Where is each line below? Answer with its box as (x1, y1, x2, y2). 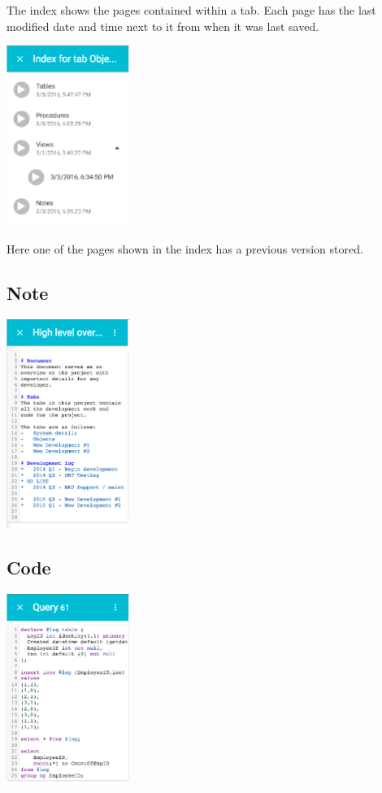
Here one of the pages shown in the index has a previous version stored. (7, 240, 363, 257)
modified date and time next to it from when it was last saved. (7, 17, 319, 34)
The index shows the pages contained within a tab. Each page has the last (7, 2, 376, 18)
